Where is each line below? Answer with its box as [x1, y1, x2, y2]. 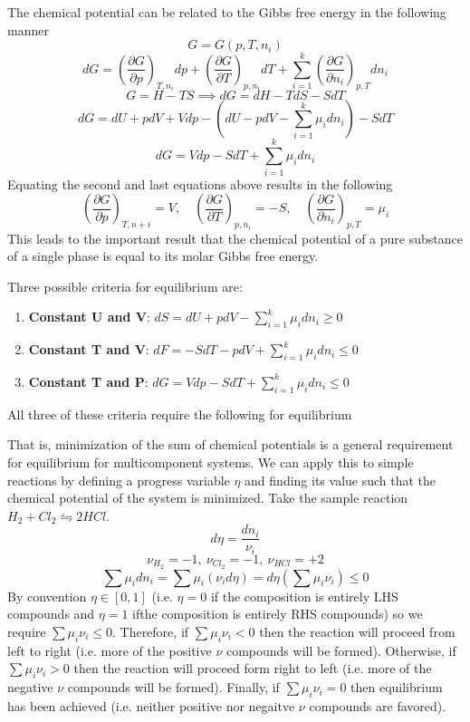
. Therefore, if [111, 621, 189, 640]
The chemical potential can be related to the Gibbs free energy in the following [7, 3, 446, 21]
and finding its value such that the [245, 470, 436, 489]
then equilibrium [350, 678, 443, 697]
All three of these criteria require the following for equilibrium [7, 404, 352, 423]
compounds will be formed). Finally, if [67, 678, 280, 697]
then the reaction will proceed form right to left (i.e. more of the [73, 659, 432, 678]
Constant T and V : [28, 340, 149, 359]
